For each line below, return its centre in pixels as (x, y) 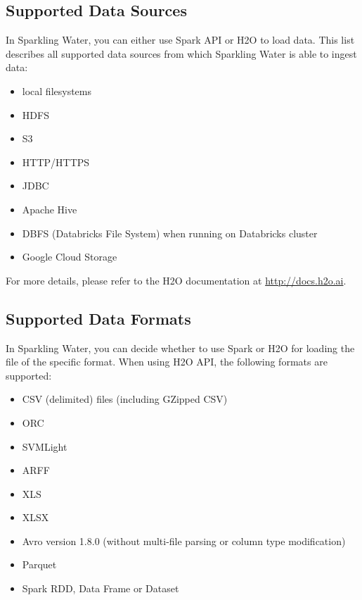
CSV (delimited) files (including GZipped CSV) (125, 399)
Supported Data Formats (98, 318)
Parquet (39, 564)
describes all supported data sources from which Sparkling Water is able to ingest (181, 53)
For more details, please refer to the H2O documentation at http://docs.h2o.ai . (176, 280)
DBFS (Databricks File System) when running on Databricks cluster (170, 233)
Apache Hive (50, 209)
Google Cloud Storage (70, 257)
